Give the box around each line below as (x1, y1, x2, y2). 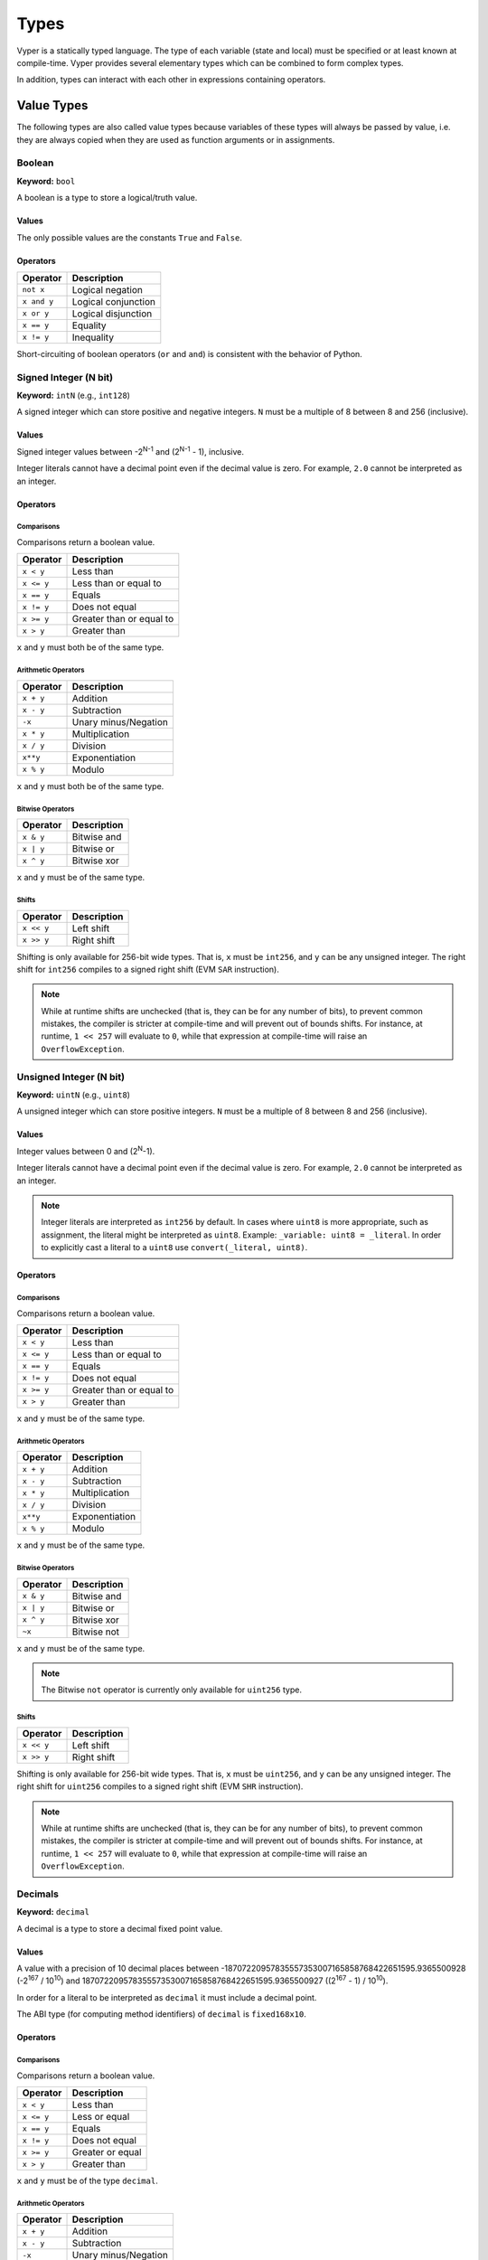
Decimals (16, 1888, 59, 1900)
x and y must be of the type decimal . (16, 2175, 158, 2187)
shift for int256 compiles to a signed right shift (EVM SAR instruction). (16, 964, 279, 975)
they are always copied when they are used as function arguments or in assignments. (16, 134, 335, 145)
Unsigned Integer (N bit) (16, 1070, 126, 1083)
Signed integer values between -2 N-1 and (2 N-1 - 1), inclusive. (16, 445, 244, 457)
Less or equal (71, 2111, 130, 2123)
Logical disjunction (71, 307, 153, 320)
